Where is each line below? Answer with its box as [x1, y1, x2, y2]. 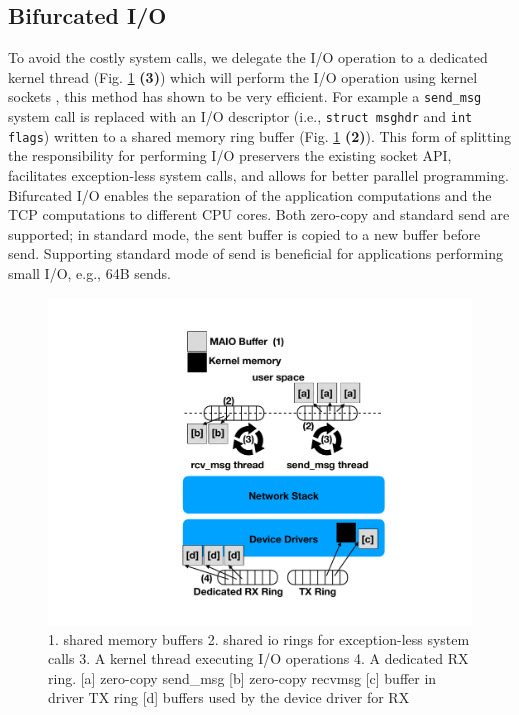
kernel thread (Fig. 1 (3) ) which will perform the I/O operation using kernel [8, 66, 478, 87]
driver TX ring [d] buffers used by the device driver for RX [48, 687, 410, 708]
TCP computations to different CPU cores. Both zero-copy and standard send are [8, 204, 510, 225]
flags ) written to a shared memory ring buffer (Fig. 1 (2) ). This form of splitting [8, 125, 512, 146]
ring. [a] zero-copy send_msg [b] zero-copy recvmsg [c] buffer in [48, 667, 437, 688]
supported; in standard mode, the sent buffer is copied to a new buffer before [8, 223, 481, 244]
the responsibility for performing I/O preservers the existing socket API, [8, 145, 452, 166]
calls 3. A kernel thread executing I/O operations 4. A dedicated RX [48, 648, 469, 669]
